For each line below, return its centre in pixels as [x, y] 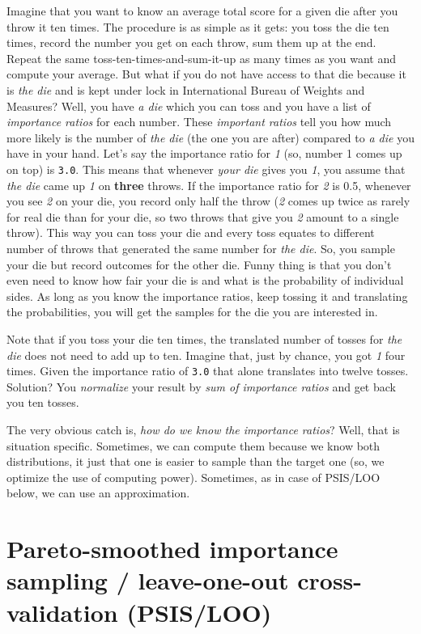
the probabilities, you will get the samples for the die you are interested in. [192, 312]
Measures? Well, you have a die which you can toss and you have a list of [189, 106]
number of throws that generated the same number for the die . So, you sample [201, 248]
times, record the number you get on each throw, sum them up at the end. [191, 42]
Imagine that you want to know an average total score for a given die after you [202, 11]
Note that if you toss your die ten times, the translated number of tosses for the [204, 338]
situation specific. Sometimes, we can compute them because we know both [193, 445]
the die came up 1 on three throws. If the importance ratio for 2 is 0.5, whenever [209, 185]
